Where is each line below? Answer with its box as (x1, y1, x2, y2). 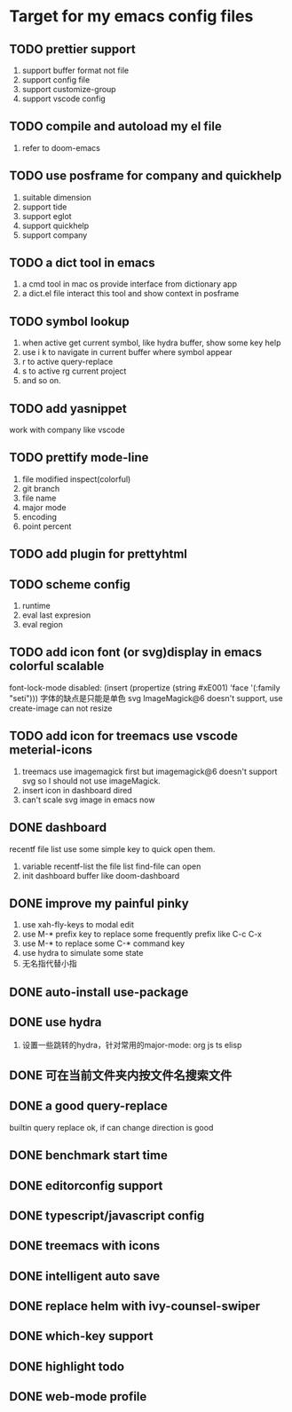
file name (21, 493, 57, 503)
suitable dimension (21, 192, 91, 202)
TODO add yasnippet (9, 401, 127, 416)
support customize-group (21, 84, 117, 94)
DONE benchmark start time (9, 1148, 169, 1164)
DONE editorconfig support (9, 1178, 163, 1193)
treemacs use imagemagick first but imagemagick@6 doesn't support (21, 766, 278, 777)
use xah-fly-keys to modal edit (21, 919, 135, 930)
